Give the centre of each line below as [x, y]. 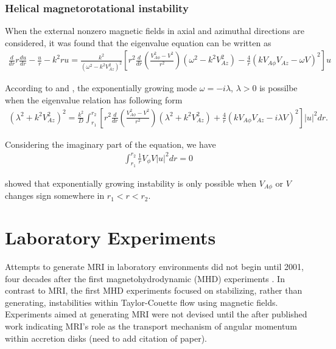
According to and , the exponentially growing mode [101, 88]
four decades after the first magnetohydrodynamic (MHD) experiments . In [145, 278]
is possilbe [278, 88]
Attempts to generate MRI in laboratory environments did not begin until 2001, [154, 267]
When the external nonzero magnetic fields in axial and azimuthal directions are [155, 31]
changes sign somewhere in [55, 195]
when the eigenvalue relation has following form [94, 99]
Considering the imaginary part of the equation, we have [110, 144]
